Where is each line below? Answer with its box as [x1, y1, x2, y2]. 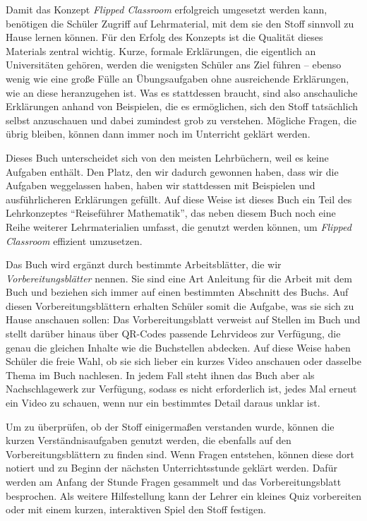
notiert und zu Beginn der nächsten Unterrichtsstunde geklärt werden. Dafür [6, 460, 337, 475]
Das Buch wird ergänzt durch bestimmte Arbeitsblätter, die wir [6, 257, 282, 272]
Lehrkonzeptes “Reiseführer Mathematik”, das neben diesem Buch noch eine [6, 205, 336, 220]
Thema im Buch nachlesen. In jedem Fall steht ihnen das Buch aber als [6, 367, 315, 382]
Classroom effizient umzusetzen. [6, 233, 143, 248]
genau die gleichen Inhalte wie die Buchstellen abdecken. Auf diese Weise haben [6, 340, 351, 354]
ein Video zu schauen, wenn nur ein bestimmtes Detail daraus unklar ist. [6, 395, 320, 410]
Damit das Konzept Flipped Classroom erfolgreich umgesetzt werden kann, [6, 2, 327, 16]
